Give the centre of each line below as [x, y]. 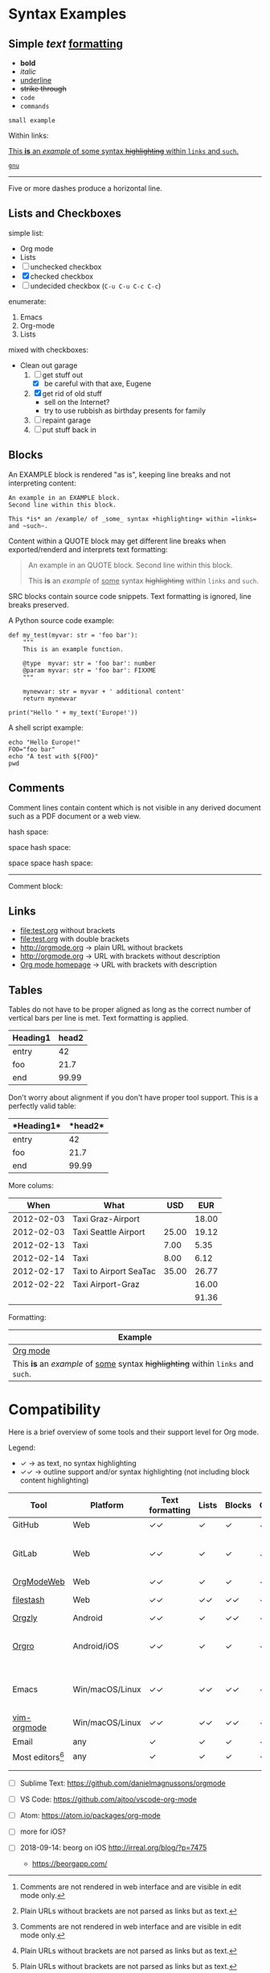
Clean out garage [49, 365]
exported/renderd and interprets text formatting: [88, 549]
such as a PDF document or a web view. [75, 816]
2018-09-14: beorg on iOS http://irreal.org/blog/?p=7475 [113, 1847]
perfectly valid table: [42, 1106]
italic [28, 72]
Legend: [22, 1448]
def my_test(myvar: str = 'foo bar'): [73, 635]
